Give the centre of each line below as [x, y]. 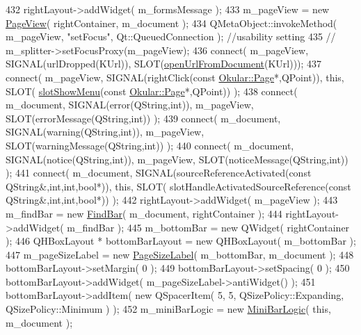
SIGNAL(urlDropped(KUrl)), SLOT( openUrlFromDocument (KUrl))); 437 [164, 64]
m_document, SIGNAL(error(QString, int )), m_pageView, [130, 105]
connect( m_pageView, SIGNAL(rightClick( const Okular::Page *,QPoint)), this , [175, 77]
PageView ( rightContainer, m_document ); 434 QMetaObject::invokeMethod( [171, 23]
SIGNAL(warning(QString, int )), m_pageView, [105, 132]
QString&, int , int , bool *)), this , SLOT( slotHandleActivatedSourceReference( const [178, 186]
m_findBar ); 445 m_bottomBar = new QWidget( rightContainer [208, 227]
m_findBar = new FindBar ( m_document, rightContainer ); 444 [144, 213]
